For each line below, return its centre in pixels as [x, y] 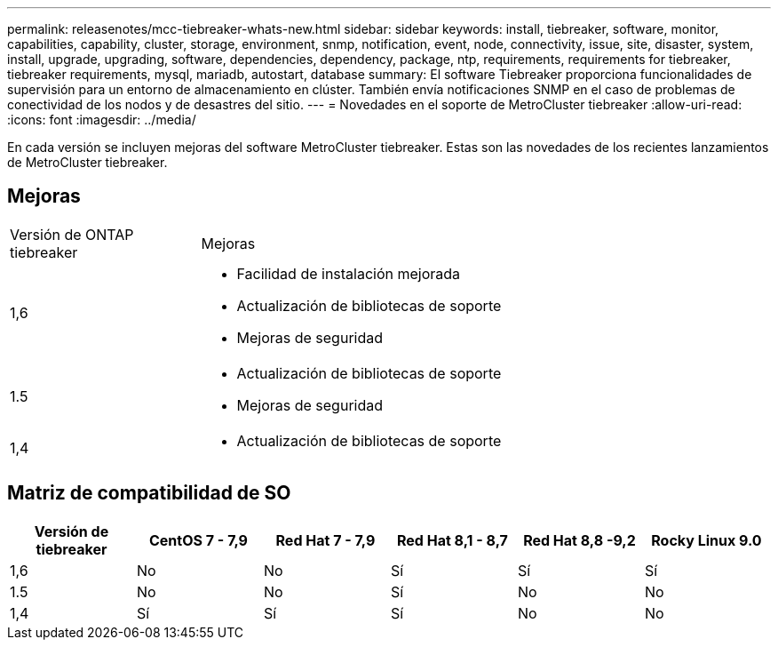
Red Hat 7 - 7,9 [325, 540]
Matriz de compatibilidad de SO [149, 493]
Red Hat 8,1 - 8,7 [453, 540]
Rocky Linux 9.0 [707, 540]
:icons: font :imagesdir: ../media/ [102, 120]
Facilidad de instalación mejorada [349, 273]
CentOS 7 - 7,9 [198, 540]
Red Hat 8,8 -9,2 [580, 540]
